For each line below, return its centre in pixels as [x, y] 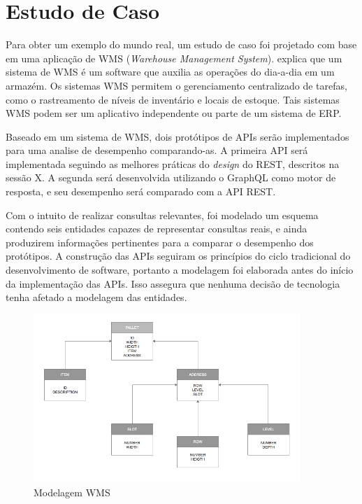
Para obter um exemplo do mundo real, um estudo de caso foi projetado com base [181, 44]
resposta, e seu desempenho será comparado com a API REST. [141, 191]
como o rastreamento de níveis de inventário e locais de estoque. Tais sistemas [173, 99]
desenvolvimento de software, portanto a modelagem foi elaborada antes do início [180, 270]
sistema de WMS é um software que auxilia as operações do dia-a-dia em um [170, 72]
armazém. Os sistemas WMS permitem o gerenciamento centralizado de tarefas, [176, 85]
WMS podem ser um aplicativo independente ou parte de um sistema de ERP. [174, 113]
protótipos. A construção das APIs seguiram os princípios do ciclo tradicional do [178, 256]
